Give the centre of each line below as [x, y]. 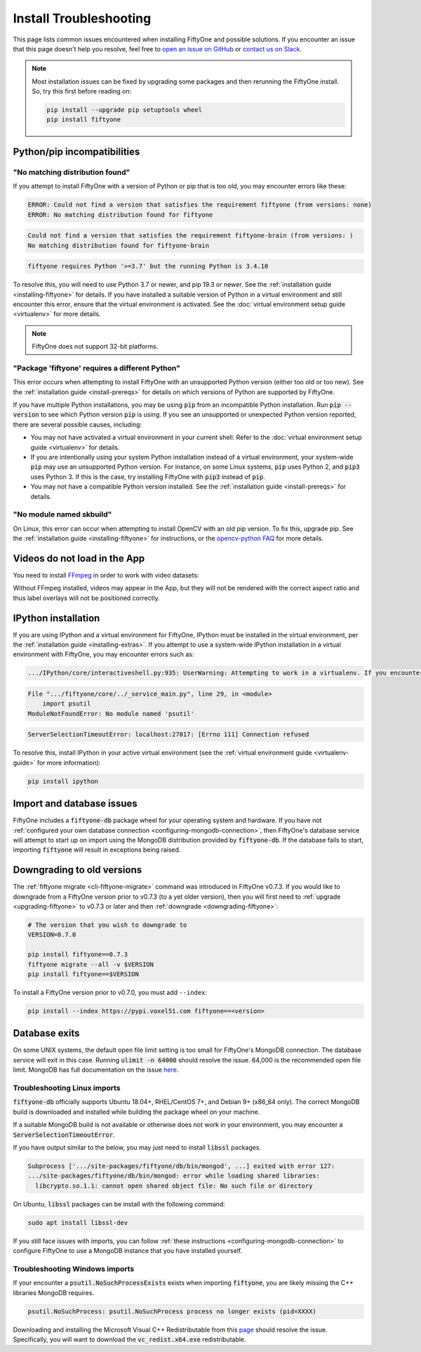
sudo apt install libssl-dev [78, 1222]
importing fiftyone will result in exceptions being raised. [97, 850]
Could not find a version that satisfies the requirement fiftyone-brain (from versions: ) [191, 236]
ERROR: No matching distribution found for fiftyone [120, 215]
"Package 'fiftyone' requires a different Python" [96, 368]
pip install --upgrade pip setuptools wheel [125, 110]
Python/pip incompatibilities [76, 151]
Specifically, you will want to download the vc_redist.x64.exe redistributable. [129, 1339]
